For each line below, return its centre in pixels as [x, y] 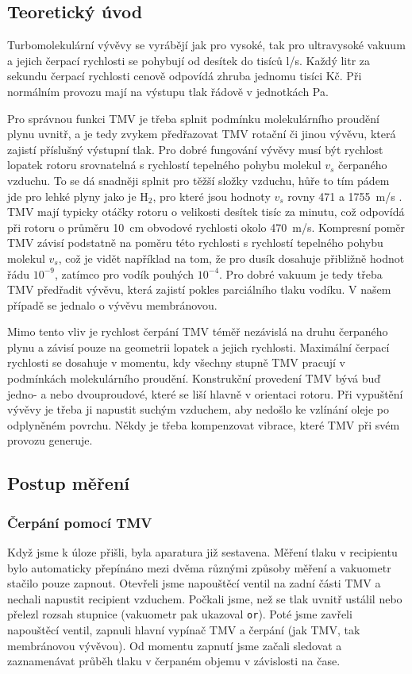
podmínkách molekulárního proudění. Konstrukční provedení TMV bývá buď [194, 378]
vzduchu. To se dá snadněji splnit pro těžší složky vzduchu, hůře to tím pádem [198, 180]
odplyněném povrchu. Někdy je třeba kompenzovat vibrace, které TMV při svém [204, 424]
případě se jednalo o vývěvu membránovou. [112, 304]
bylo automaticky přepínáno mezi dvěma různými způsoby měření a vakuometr [199, 567]
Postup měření [69, 483]
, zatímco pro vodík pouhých [125, 273]
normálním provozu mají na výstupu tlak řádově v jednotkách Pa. [168, 91]
